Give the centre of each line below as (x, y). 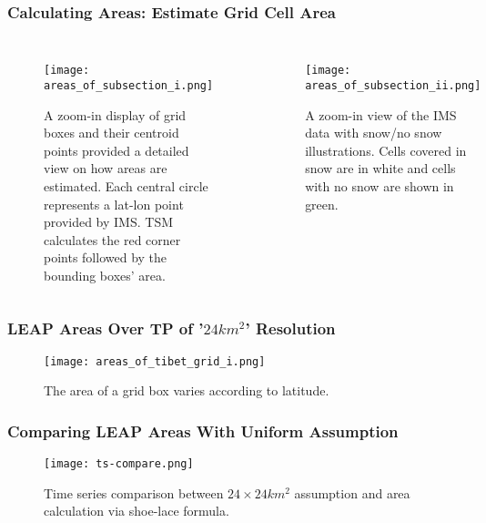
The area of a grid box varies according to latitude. (187, 390)
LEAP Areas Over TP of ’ (106, 328)
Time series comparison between (134, 492)
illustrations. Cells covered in (386, 150)
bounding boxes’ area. (105, 275)
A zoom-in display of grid (115, 114)
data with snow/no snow (374, 133)
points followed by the (106, 257)
